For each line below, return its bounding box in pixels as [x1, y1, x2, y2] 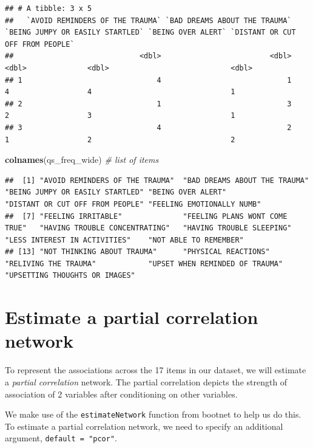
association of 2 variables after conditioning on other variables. [5, 387, 238, 400]
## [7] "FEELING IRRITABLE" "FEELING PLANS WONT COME [5, 212, 288, 221]
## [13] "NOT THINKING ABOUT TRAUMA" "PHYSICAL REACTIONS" [5, 247, 270, 257]
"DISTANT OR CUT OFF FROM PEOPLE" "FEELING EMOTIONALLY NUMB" [5, 199, 261, 208]
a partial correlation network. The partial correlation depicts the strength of [5, 375, 288, 388]
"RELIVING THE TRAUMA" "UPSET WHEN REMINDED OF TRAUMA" [5, 259, 283, 268]
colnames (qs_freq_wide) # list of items [5, 153, 159, 166]
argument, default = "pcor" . [5, 432, 117, 444]
